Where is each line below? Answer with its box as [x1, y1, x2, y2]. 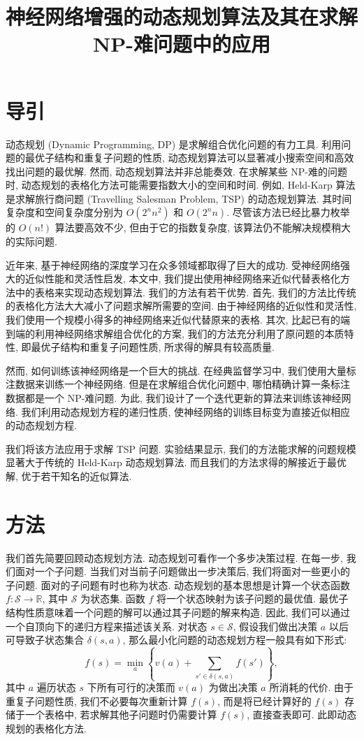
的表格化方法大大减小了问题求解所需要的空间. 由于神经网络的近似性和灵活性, [6, 298, 357, 313]
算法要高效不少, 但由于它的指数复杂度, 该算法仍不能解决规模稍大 [54, 220, 351, 235]
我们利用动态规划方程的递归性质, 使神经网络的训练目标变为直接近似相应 [21, 404, 351, 419]
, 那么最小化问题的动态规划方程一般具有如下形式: [122, 632, 347, 647]
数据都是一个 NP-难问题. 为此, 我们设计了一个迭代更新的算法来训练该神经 [6, 391, 342, 405]
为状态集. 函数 [80, 591, 145, 606]
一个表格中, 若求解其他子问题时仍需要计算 [24, 707, 217, 722]
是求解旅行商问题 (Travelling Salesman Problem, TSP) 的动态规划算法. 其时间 [6, 191, 352, 205]
